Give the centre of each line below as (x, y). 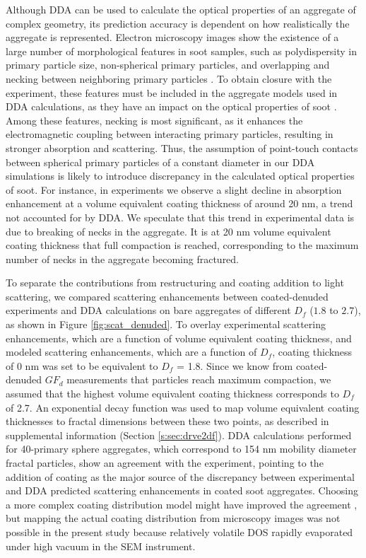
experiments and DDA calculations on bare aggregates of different (148, 310)
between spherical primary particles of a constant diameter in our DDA (160, 162)
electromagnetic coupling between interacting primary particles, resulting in (170, 134)
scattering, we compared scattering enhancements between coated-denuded (167, 296)
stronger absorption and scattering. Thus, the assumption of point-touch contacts (182, 147)
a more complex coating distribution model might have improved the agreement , (182, 504)
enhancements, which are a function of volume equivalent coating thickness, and (179, 338)
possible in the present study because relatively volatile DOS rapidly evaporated (179, 531)
